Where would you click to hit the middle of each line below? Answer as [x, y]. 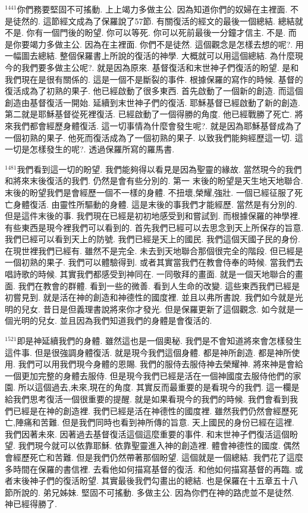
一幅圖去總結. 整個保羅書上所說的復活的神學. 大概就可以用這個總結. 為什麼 [150, 56]
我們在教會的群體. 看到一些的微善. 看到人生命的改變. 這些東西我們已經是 [159, 285]
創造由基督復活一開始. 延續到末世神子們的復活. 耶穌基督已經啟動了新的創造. [153, 102]
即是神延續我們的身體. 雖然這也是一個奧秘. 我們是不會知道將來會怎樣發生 [159, 341]
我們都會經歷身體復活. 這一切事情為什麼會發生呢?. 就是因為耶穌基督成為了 [157, 125]
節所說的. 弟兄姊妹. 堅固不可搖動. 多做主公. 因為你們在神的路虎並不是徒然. [150, 492]
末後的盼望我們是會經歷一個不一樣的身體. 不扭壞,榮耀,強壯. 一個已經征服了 [150, 192]
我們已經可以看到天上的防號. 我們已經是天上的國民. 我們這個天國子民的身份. [153, 239]
